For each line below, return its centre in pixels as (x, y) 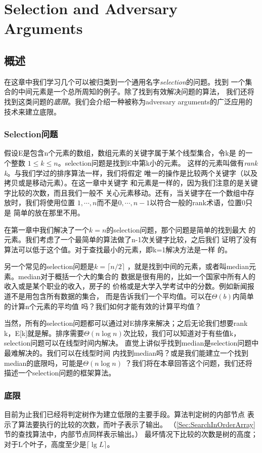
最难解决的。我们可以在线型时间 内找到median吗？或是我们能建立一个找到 (126, 353)
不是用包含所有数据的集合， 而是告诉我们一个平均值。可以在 (111, 296)
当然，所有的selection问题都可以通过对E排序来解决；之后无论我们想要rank (126, 323)
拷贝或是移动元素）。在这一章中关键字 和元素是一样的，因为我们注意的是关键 (131, 183)
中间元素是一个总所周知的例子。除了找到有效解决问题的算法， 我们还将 (136, 91)
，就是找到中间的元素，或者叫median (188, 266)
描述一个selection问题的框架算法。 (60, 373)
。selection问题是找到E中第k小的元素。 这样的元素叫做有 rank (158, 162)
